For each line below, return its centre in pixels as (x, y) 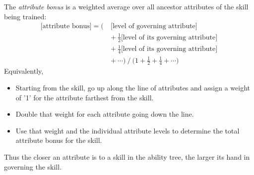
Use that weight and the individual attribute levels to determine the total (127, 130)
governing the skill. (33, 166)
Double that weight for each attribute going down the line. (105, 114)
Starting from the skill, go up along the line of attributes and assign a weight (133, 87)
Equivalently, (24, 71)
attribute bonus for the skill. (59, 140)
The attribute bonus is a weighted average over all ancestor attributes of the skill (126, 6)
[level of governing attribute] (154, 26)
